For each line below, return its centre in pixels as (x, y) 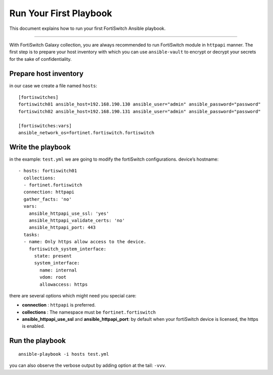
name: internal (58, 270)
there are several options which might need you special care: (73, 295)
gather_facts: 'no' (48, 199)
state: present (53, 256)
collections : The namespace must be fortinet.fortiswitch (89, 312)
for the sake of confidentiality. (40, 59)
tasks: (32, 235)
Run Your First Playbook (61, 13)
